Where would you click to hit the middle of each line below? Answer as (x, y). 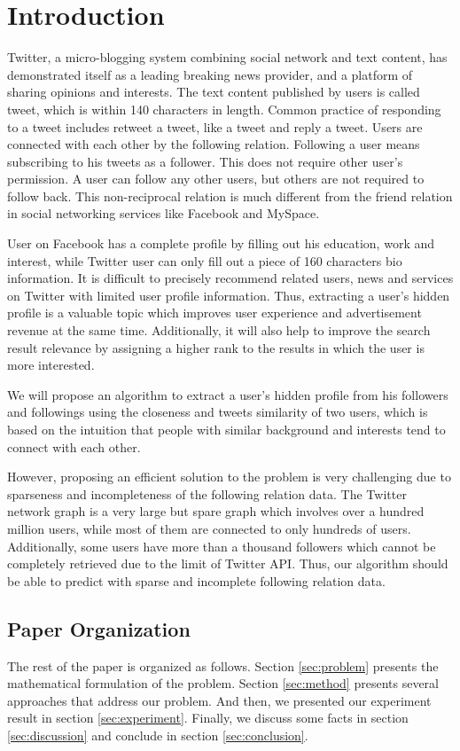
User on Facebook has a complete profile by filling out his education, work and (221, 243)
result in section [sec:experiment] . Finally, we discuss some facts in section (208, 718)
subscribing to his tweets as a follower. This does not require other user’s (205, 161)
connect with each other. (74, 446)
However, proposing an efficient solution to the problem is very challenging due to (229, 477)
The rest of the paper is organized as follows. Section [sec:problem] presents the (223, 665)
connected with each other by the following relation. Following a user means (214, 144)
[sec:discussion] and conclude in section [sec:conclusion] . (158, 735)
